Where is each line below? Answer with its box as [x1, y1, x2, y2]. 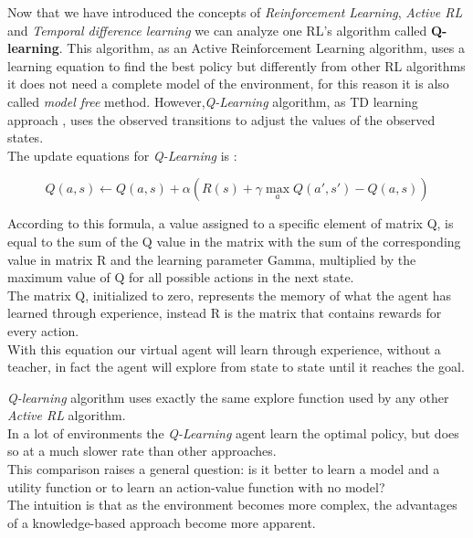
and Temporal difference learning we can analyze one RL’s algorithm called [7, 20, 427, 39]
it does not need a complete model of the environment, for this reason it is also [7, 74, 449, 93]
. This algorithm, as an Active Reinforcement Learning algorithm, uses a [58, 38, 465, 58]
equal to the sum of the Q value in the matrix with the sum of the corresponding [7, 231, 461, 250]
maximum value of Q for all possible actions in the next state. [7, 268, 354, 287]
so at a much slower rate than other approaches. [7, 441, 277, 460]
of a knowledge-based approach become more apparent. [7, 512, 316, 532]
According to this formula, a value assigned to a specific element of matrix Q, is [7, 214, 454, 233]
